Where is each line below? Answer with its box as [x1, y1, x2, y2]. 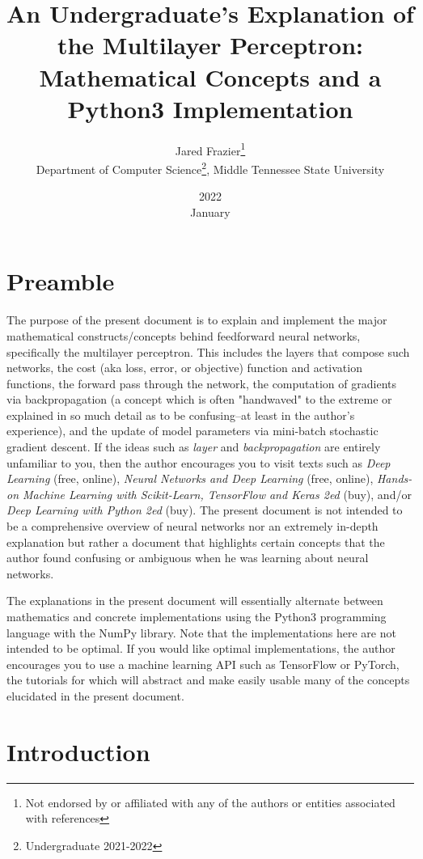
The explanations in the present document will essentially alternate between [6, 592, 383, 609]
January [190, 203, 231, 220]
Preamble [6, 264, 115, 298]
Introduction [6, 734, 150, 768]
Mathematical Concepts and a [39, 60, 382, 93]
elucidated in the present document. [6, 687, 184, 704]
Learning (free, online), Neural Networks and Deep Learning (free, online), [6, 470, 374, 487]
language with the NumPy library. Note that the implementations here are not [6, 624, 396, 641]
